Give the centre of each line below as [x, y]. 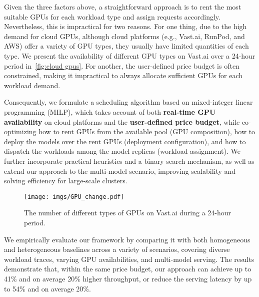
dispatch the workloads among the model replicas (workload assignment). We [122, 151]
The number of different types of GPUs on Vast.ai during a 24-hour [128, 213]
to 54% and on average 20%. [47, 288]
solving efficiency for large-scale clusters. [66, 181]
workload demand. [32, 85]
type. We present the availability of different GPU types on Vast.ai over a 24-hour [130, 55]
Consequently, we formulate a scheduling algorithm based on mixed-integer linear [128, 102]
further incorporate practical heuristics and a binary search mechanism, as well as [129, 161]
